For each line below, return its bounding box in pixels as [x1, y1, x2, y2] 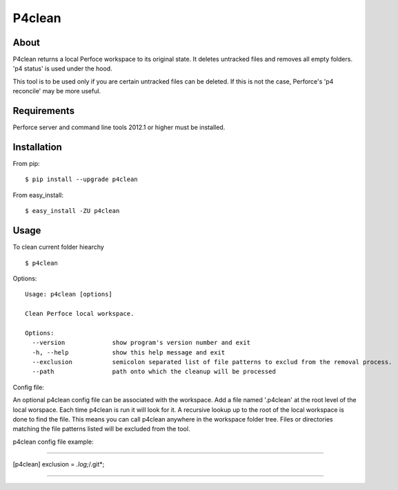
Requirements [12, 105, 75, 117]
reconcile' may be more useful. [12, 87, 101, 95]
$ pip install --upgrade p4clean [25, 176, 138, 183]
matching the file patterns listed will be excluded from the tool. [12, 425, 190, 433]
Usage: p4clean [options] [25, 290, 113, 299]
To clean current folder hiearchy [12, 243, 105, 252]
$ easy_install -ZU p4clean [25, 207, 120, 215]
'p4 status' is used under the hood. [12, 64, 113, 73]
